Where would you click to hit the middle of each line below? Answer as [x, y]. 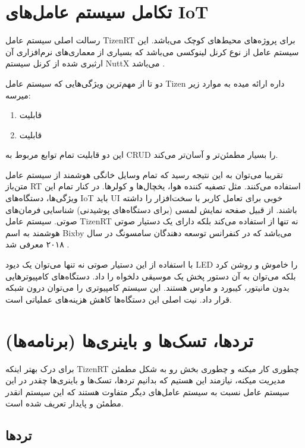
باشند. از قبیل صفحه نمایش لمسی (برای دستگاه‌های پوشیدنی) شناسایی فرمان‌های [151, 209]
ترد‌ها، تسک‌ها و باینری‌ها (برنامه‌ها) [129, 340]
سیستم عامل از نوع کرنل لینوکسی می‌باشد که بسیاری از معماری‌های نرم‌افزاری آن [152, 51]
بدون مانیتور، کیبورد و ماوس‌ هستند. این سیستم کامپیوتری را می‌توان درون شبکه [147, 287]
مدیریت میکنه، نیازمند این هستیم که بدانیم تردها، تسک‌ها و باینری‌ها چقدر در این [145, 380]
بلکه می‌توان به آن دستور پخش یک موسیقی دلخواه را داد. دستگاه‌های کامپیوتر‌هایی [151, 276]
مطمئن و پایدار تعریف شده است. [65, 403]
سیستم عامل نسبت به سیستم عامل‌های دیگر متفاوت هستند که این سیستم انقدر [147, 391]
